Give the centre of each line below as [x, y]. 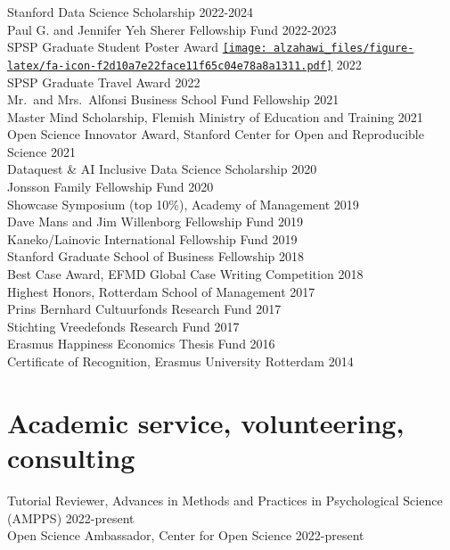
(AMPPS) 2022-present [71, 517]
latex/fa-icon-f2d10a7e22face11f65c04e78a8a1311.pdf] [170, 66]
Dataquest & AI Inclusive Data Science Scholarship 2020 [162, 169]
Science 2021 [41, 151]
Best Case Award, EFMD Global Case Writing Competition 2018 [185, 274]
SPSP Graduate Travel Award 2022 [104, 82]
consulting [71, 457]
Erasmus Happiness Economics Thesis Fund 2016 [141, 344]
